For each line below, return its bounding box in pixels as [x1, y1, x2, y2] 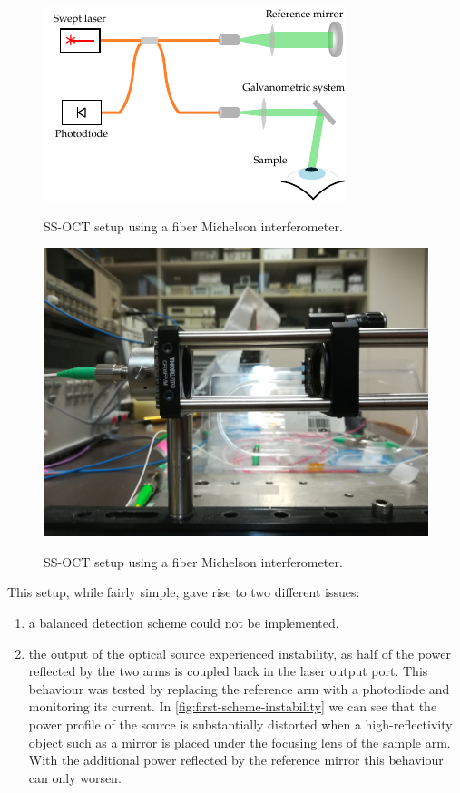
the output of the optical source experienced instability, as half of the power [28, 643, 451, 662]
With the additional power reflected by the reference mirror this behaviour [28, 750, 444, 769]
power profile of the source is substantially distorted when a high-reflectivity [28, 714, 453, 733]
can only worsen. [28, 768, 122, 787]
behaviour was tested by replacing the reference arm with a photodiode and [28, 679, 450, 698]
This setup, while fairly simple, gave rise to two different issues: [7, 583, 360, 602]
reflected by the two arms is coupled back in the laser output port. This [28, 661, 428, 680]
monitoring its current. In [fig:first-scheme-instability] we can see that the [28, 697, 437, 716]
